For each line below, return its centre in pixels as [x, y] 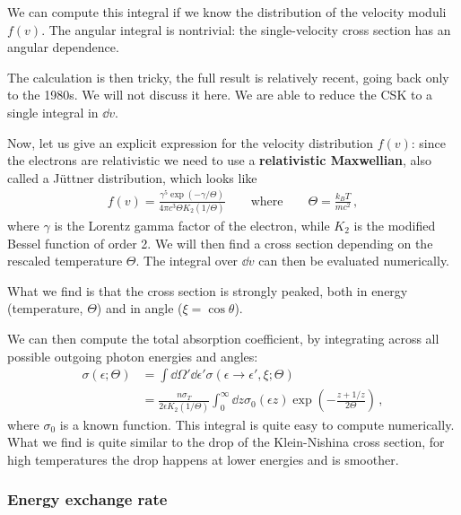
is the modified [395, 225]
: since [428, 142]
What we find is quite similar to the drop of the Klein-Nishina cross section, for [226, 442]
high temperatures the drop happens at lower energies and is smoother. [203, 459]
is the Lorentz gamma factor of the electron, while [192, 225]
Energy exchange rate [87, 499]
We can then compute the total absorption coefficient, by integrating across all [223, 338]
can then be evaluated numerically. [354, 261]
